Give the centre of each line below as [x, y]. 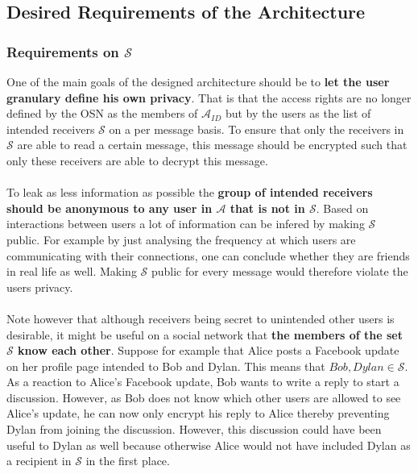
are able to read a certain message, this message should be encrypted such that [212, 145]
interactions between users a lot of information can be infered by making [186, 224]
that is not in [267, 208]
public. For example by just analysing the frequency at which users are [181, 239]
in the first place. [128, 461]
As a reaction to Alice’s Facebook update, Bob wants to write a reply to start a [203, 382]
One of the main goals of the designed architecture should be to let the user [198, 81]
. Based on [342, 208]
